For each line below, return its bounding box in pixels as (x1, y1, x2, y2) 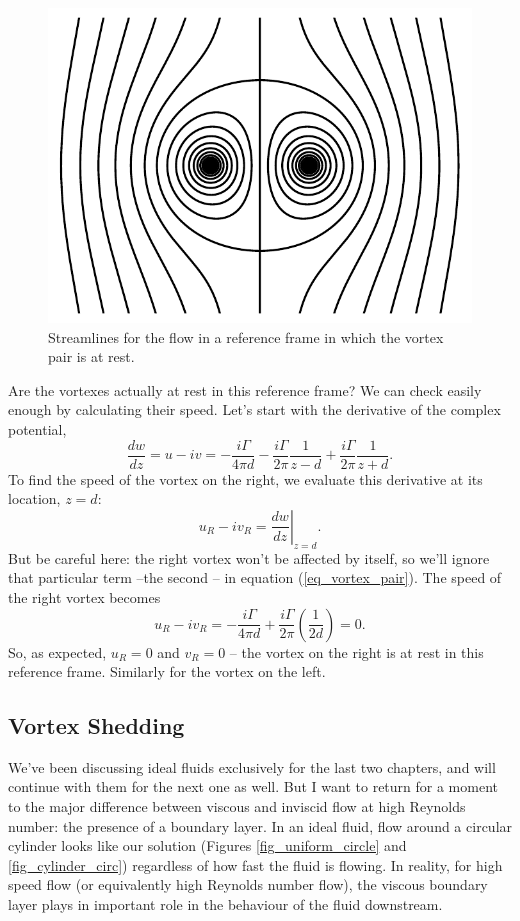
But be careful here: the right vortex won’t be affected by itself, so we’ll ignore (8, 547, 490, 568)
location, (8, 488, 61, 509)
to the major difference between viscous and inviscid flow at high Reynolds (8, 796, 466, 817)
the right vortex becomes (8, 586, 161, 607)
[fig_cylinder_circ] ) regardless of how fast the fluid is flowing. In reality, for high (8, 854, 503, 875)
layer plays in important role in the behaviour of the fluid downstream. (8, 894, 443, 915)
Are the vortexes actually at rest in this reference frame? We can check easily (8, 379, 482, 400)
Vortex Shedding (8, 710, 185, 741)
